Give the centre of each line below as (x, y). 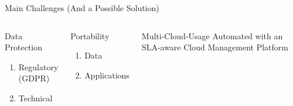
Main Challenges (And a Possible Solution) (82, 8)
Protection (24, 47)
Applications (107, 75)
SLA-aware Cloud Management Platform (215, 47)
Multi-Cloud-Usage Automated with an (212, 35)
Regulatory (38, 66)
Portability (90, 35)
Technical (35, 98)
